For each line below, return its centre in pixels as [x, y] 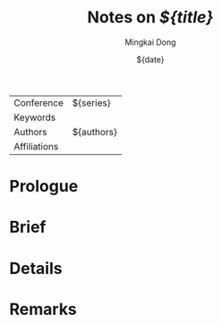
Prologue [44, 187]
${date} [150, 59]
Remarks [43, 309]
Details [36, 268]
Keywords [35, 117]
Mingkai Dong [150, 42]
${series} [91, 103]
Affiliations [36, 146]
